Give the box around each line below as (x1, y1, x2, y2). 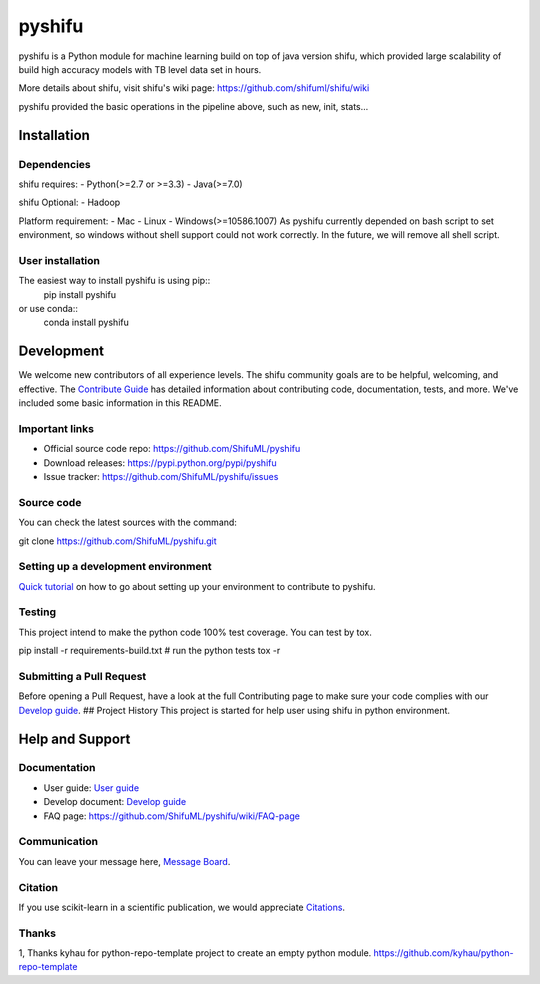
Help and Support (18, 730, 131, 747)
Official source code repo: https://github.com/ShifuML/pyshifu (43, 443, 301, 455)
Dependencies (18, 157, 92, 171)
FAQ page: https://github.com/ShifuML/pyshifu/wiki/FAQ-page (43, 810, 300, 822)
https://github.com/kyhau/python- (373, 947, 514, 959)
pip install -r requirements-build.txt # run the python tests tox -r (18, 645, 281, 657)
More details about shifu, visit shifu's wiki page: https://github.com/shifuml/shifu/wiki (18, 82, 370, 94)
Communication (18, 835, 99, 849)
